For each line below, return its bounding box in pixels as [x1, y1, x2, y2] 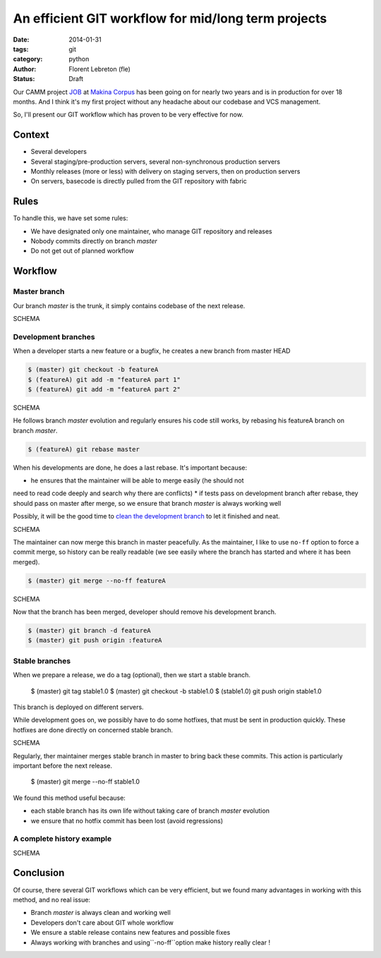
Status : [13, 75, 35, 83]
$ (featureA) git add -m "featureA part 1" [28, 375, 181, 384]
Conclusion [13, 867, 65, 879]
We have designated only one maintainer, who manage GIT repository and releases [30, 226, 272, 236]
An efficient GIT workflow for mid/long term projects [13, 11, 327, 26]
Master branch [13, 286, 65, 296]
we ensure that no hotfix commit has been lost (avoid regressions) [30, 816, 224, 825]
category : [13, 55, 43, 63]
